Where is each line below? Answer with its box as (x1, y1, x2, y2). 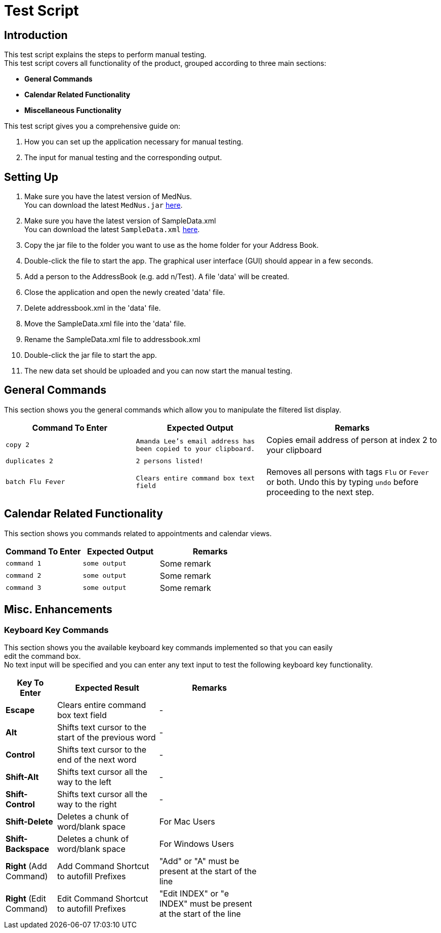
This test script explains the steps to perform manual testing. (4, 50, 207, 59)
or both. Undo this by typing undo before (266, 476, 419, 487)
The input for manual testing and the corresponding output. (24, 153, 222, 162)
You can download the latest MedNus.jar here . (24, 201, 183, 210)
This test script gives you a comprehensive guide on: (4, 122, 181, 131)
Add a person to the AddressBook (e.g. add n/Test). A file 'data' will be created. (24, 272, 290, 281)
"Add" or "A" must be (159, 855, 239, 866)
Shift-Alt (6, 771, 39, 782)
